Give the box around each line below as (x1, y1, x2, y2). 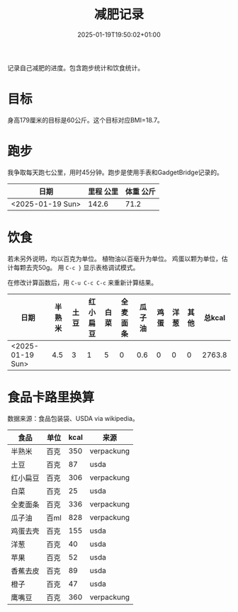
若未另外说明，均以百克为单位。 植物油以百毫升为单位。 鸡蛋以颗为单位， (7, 254, 222, 263)
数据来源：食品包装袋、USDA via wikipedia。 (7, 414, 140, 422)
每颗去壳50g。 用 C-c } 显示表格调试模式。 (13, 263, 140, 271)
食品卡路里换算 (7, 389, 95, 405)
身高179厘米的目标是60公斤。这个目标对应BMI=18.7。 (7, 115, 164, 124)
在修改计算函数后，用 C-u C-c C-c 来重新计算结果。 (7, 278, 158, 287)
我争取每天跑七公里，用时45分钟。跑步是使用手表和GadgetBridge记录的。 (7, 168, 223, 176)
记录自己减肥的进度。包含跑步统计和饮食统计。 (7, 63, 144, 72)
